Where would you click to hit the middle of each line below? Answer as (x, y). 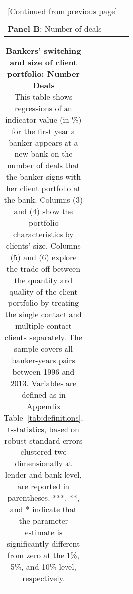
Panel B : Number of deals (55, 29)
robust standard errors (44, 440)
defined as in (43, 394)
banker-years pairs (44, 360)
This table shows (44, 96)
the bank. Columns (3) (44, 200)
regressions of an (44, 108)
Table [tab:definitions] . (44, 417)
